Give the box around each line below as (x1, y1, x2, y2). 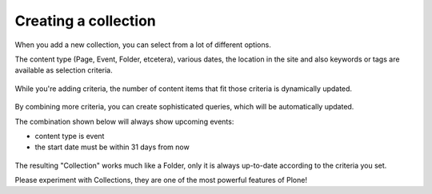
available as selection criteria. (14, 65, 113, 75)
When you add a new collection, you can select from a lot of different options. (14, 40, 271, 49)
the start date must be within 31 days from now (34, 142, 190, 152)
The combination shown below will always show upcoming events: (14, 117, 234, 126)
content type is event (34, 131, 105, 141)
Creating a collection (14, 12, 156, 30)
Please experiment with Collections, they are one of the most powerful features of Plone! (14, 176, 308, 185)
